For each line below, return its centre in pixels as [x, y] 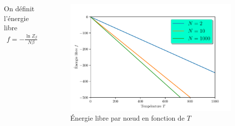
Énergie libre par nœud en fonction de [127, 117]
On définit [19, 8]
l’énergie [16, 18]
